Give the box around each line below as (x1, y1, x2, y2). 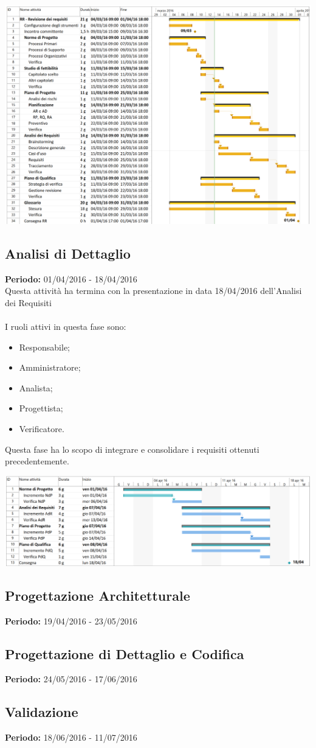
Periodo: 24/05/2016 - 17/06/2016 (5, 673, 137, 685)
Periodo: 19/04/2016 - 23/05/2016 (5, 614, 137, 627)
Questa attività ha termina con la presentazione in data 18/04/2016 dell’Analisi (5, 284, 302, 297)
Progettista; (19, 402, 63, 414)
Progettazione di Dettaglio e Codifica (5, 644, 244, 663)
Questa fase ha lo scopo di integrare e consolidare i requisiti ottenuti (5, 442, 259, 455)
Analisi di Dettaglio (5, 243, 131, 262)
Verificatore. (19, 422, 64, 435)
